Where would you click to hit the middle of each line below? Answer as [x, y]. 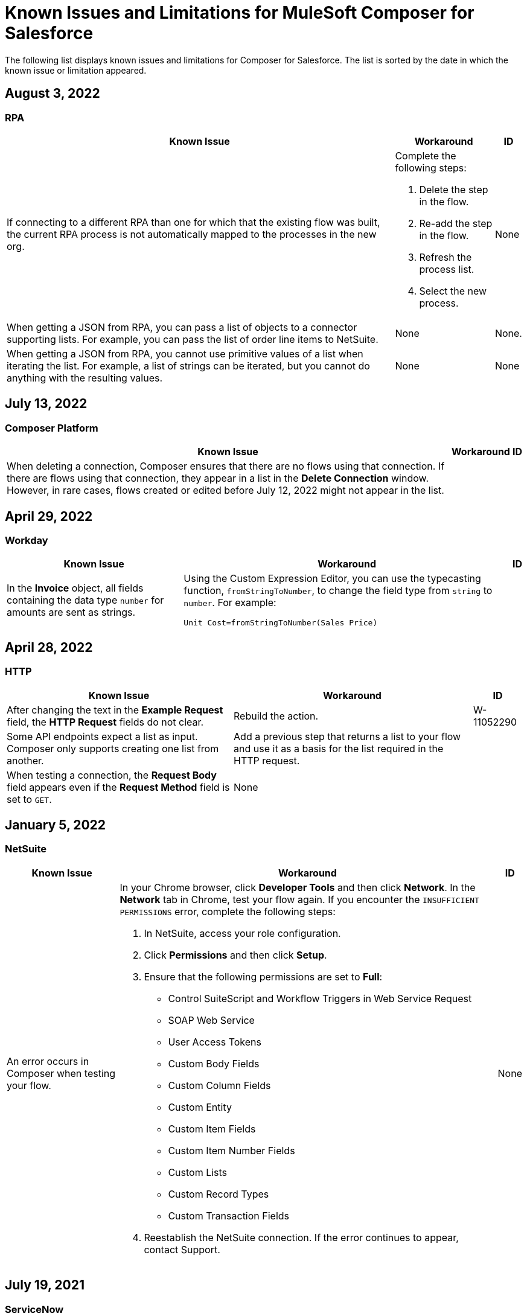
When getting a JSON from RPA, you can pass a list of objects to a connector [182, 327]
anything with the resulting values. [85, 378]
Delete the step [454, 189]
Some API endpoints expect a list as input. [102, 736]
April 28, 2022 [49, 647]
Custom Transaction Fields [229, 1215]
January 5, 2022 [56, 825]
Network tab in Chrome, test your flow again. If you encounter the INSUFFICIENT [299, 899]
